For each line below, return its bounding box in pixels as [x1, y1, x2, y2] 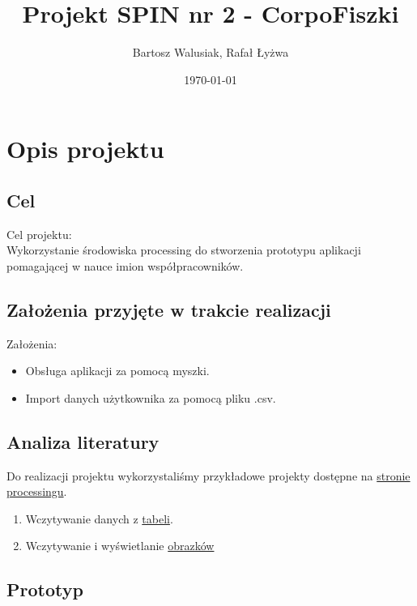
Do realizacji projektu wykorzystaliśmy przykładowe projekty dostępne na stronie [6, 467, 411, 484]
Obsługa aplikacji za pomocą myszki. [25, 362, 210, 379]
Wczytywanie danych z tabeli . [25, 510, 173, 527]
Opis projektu [6, 132, 164, 165]
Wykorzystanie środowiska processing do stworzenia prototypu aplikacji [6, 241, 361, 258]
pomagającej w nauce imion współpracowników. [6, 257, 244, 274]
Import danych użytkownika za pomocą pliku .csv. [25, 389, 276, 406]
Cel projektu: [6, 225, 72, 242]
